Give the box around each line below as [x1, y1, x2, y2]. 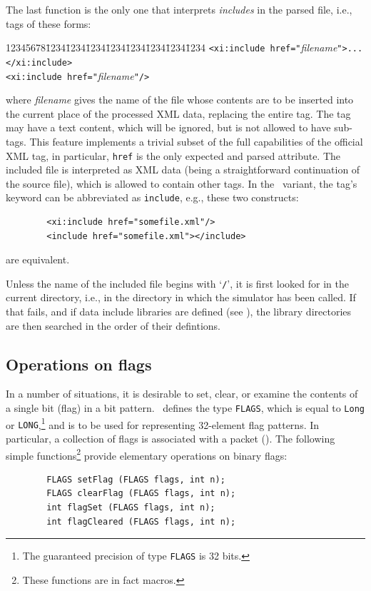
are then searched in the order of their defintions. [6, 318, 220, 333]
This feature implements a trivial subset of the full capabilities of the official [29, 133, 363, 148]
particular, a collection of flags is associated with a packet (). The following [6, 431, 335, 446]
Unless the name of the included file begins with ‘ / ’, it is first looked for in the [6, 276, 349, 291]
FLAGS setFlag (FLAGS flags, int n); [46, 474, 225, 485]
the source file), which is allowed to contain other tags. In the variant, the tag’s [6, 176, 357, 191]
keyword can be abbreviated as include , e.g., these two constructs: [6, 190, 299, 205]
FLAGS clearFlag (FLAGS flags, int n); [46, 488, 236, 499]
